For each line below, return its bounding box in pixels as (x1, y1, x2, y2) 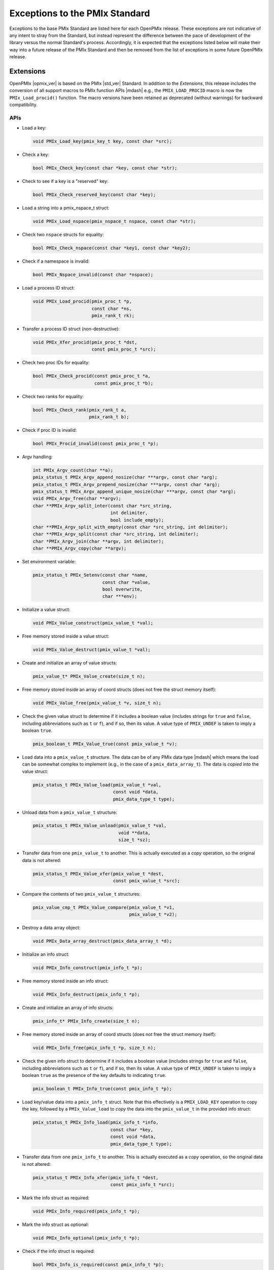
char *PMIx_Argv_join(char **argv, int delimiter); (32, 538, 164, 544)
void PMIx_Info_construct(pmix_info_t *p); (32, 965, 143, 971)
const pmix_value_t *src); (113, 878, 180, 884)
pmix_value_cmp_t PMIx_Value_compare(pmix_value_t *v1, (32, 904, 175, 910)
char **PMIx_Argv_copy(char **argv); (32, 546, 127, 551)
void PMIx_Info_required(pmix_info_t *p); (32, 1209, 140, 1214)
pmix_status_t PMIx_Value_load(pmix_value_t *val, (32, 782, 162, 787)
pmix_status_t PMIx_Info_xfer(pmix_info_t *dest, (32, 1174, 159, 1181)
